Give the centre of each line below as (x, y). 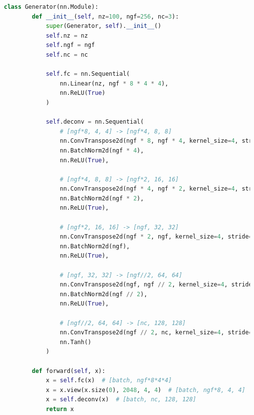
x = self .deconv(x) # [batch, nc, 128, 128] (121, 400)
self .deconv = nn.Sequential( (95, 122)
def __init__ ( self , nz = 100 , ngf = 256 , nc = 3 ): (106, 16)
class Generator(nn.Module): (51, 7)
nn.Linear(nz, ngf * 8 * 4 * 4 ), (114, 83)
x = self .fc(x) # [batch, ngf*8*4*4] (109, 381)
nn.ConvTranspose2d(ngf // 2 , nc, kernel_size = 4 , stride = (156, 333)
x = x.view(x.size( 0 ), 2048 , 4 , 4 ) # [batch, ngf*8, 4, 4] (146, 390)
